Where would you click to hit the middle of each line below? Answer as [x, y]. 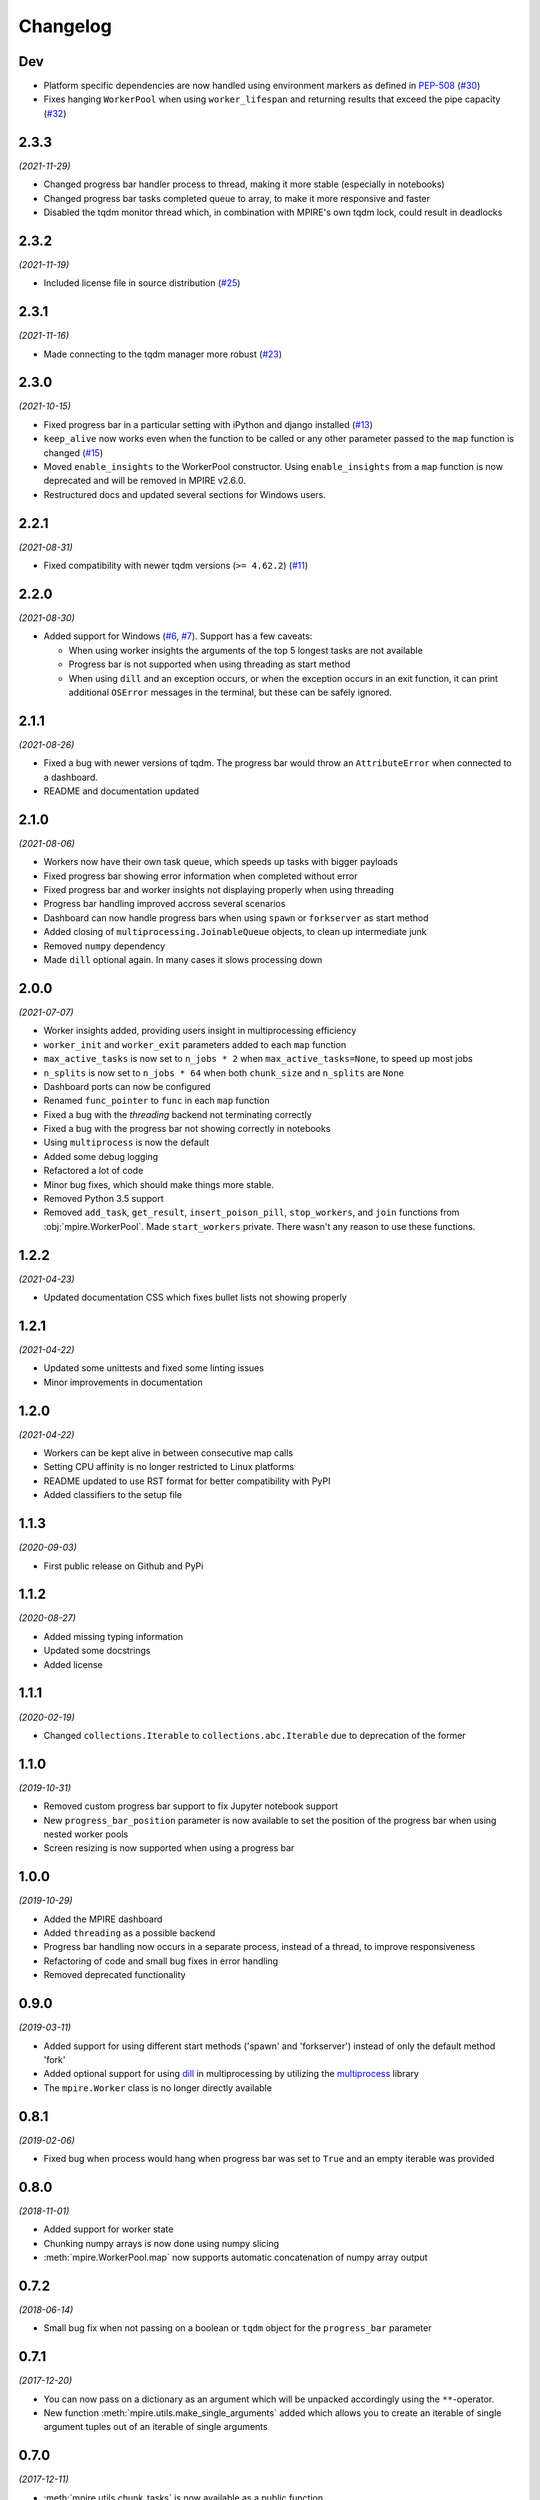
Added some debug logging [101, 1156]
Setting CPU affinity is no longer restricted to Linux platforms [169, 1467]
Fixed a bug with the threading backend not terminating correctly [177, 1114]
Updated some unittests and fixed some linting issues [154, 1368]
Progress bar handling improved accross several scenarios [164, 904]
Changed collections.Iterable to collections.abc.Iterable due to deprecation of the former [255, 1735]
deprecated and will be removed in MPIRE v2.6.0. [145, 481]
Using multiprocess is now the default [126, 1142]
